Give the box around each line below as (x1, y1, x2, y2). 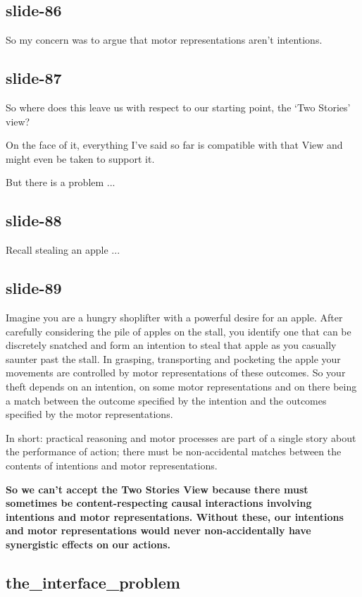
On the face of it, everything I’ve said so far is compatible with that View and (6, 137, 343, 152)
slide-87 (6, 67, 62, 89)
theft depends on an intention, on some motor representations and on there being (6, 378, 357, 393)
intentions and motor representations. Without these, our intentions (6, 509, 344, 524)
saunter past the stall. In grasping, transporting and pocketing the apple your (6, 351, 341, 366)
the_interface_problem (6, 571, 180, 593)
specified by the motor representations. (6, 407, 173, 421)
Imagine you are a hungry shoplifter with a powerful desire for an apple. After (6, 309, 343, 324)
